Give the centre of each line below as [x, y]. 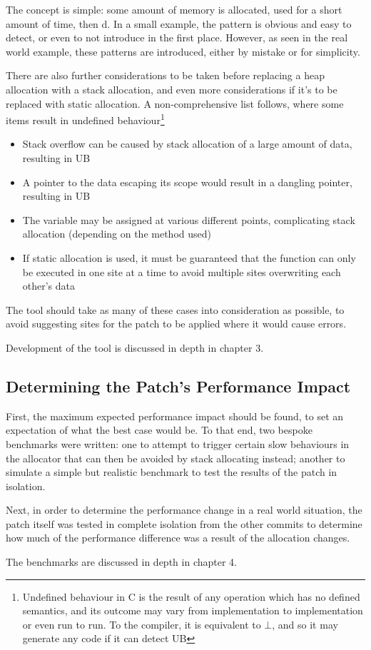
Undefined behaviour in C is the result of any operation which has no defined [191, 596]
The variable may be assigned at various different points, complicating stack [189, 219]
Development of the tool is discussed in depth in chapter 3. [135, 347]
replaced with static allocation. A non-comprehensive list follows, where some [175, 103]
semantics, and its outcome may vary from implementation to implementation [193, 610]
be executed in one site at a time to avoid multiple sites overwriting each [182, 271]
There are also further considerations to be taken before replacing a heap [165, 75]
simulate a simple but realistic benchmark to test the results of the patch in [172, 472]
